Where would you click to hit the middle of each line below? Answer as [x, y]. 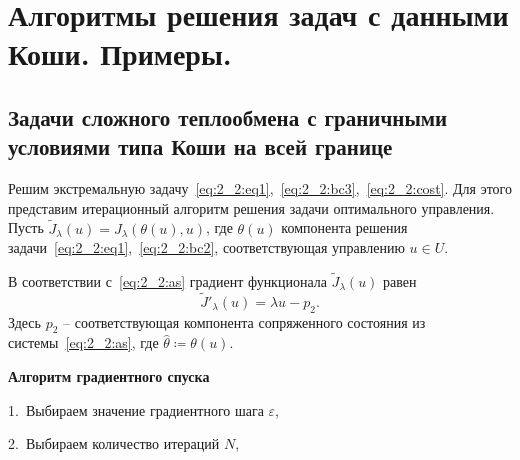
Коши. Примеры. [120, 53]
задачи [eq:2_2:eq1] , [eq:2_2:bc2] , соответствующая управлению [206, 247]
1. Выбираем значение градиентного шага [136, 409]
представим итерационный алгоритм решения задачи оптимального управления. [251, 207]
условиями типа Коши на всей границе [200, 146]
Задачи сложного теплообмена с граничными [228, 116]
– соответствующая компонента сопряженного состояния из [244, 321]
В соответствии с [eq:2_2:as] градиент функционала [167, 280]
